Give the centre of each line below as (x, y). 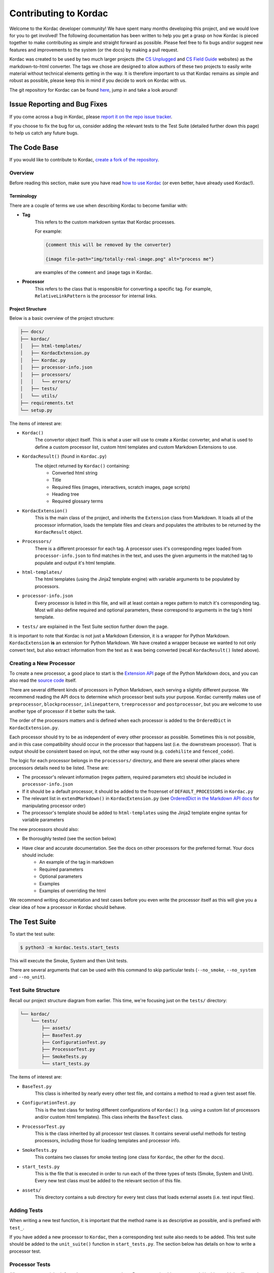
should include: (38, 855)
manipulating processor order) (54, 806)
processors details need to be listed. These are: (59, 768)
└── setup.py (36, 410)
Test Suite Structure (35, 990)
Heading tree (66, 494)
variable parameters (43, 820)
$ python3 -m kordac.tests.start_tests (70, 947)
